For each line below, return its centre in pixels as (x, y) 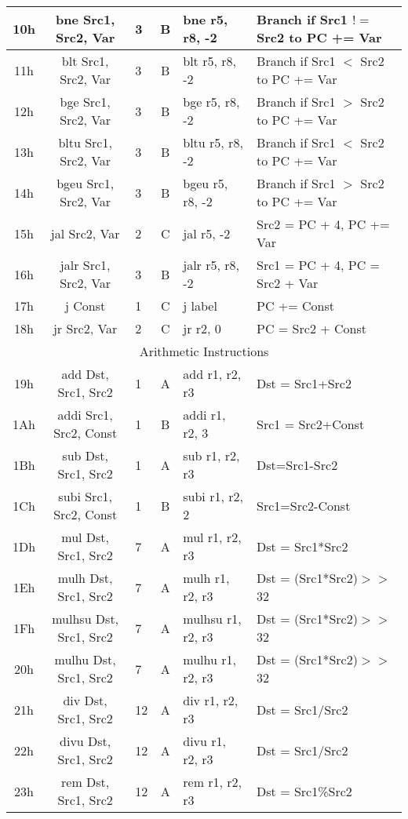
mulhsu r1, (212, 619)
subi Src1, (85, 496)
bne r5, (206, 19)
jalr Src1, (85, 265)
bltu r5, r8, (213, 142)
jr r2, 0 (202, 328)
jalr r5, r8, (211, 265)
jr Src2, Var (85, 328)
